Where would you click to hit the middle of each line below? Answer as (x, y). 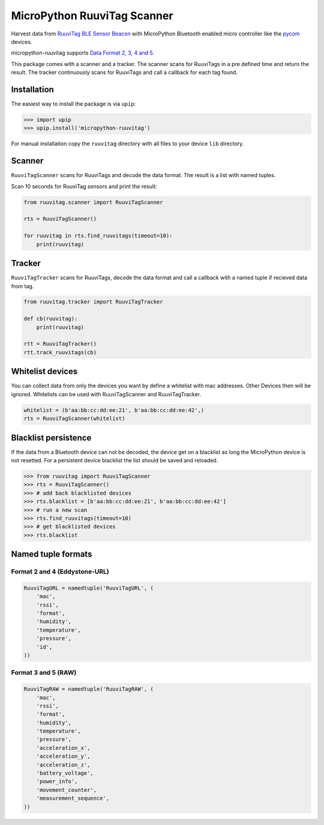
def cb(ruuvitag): (51, 319)
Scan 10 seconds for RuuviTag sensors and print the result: (84, 186)
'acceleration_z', (63, 765)
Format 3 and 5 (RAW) (44, 672)
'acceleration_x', (63, 748)
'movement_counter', (67, 790)
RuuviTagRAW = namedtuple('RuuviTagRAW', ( (89, 689)
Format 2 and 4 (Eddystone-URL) (60, 572)
